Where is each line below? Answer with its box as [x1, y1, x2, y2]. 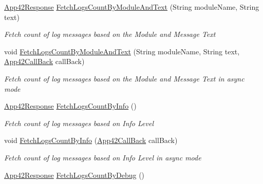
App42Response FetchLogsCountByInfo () [4, 100, 137, 111]
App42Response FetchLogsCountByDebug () [4, 169, 145, 180]
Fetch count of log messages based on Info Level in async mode [4, 152, 201, 162]
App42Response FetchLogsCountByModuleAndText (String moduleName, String [4, 2, 259, 12]
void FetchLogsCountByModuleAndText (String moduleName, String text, [4, 46, 240, 56]
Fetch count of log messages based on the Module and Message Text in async [4, 73, 245, 84]
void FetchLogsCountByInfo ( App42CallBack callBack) [4, 135, 178, 146]
